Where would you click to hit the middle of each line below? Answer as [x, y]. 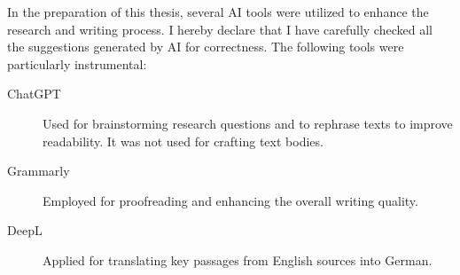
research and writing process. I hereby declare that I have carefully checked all [220, 29]
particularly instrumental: [77, 63]
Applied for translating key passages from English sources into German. [238, 259]
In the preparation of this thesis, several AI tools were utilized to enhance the [218, 12]
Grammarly [39, 171]
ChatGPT [34, 94]
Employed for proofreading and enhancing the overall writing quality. [230, 200]
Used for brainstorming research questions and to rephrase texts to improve [248, 123]
